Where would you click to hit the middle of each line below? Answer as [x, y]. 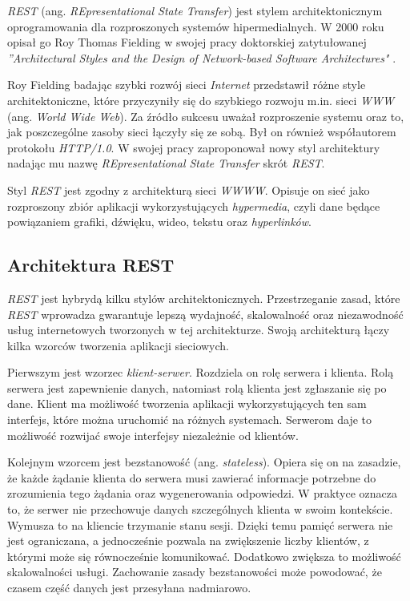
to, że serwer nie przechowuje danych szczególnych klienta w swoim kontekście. [200, 509]
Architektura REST [91, 265]
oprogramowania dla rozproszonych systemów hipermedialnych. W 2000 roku [196, 26]
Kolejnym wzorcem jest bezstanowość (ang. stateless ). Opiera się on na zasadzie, [204, 462]
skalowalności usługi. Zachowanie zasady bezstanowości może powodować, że [195, 572]
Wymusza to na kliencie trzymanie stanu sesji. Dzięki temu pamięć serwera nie [200, 524]
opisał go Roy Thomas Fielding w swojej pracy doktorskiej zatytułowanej [187, 42]
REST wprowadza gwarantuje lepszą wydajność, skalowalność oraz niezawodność [205, 314]
